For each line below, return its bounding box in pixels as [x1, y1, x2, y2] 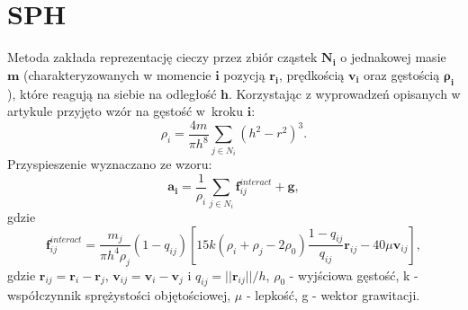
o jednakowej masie [340, 48, 446, 66]
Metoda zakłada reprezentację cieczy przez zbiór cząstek [7, 48, 318, 66]
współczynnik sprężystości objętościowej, [7, 286, 231, 305]
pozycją [223, 65, 265, 84]
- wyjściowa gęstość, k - [289, 265, 418, 284]
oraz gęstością [364, 65, 440, 84]
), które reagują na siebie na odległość [7, 84, 217, 102]
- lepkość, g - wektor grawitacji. [246, 286, 420, 305]
